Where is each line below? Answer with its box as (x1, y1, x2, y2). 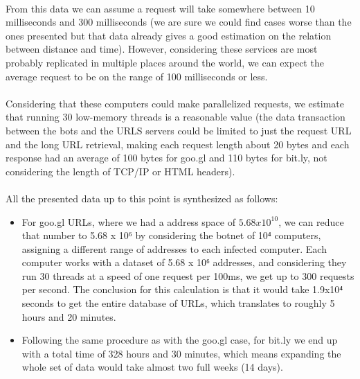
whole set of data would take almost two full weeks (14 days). (21, 360, 283, 374)
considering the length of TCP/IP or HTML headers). (6, 164, 235, 178)
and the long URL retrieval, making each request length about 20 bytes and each (6, 136, 350, 151)
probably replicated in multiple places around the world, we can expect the (6, 55, 324, 69)
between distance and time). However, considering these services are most (6, 42, 318, 56)
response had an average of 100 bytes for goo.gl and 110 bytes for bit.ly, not (6, 150, 327, 165)
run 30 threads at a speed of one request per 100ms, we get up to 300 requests (21, 268, 354, 283)
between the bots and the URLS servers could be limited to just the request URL (6, 123, 352, 137)
